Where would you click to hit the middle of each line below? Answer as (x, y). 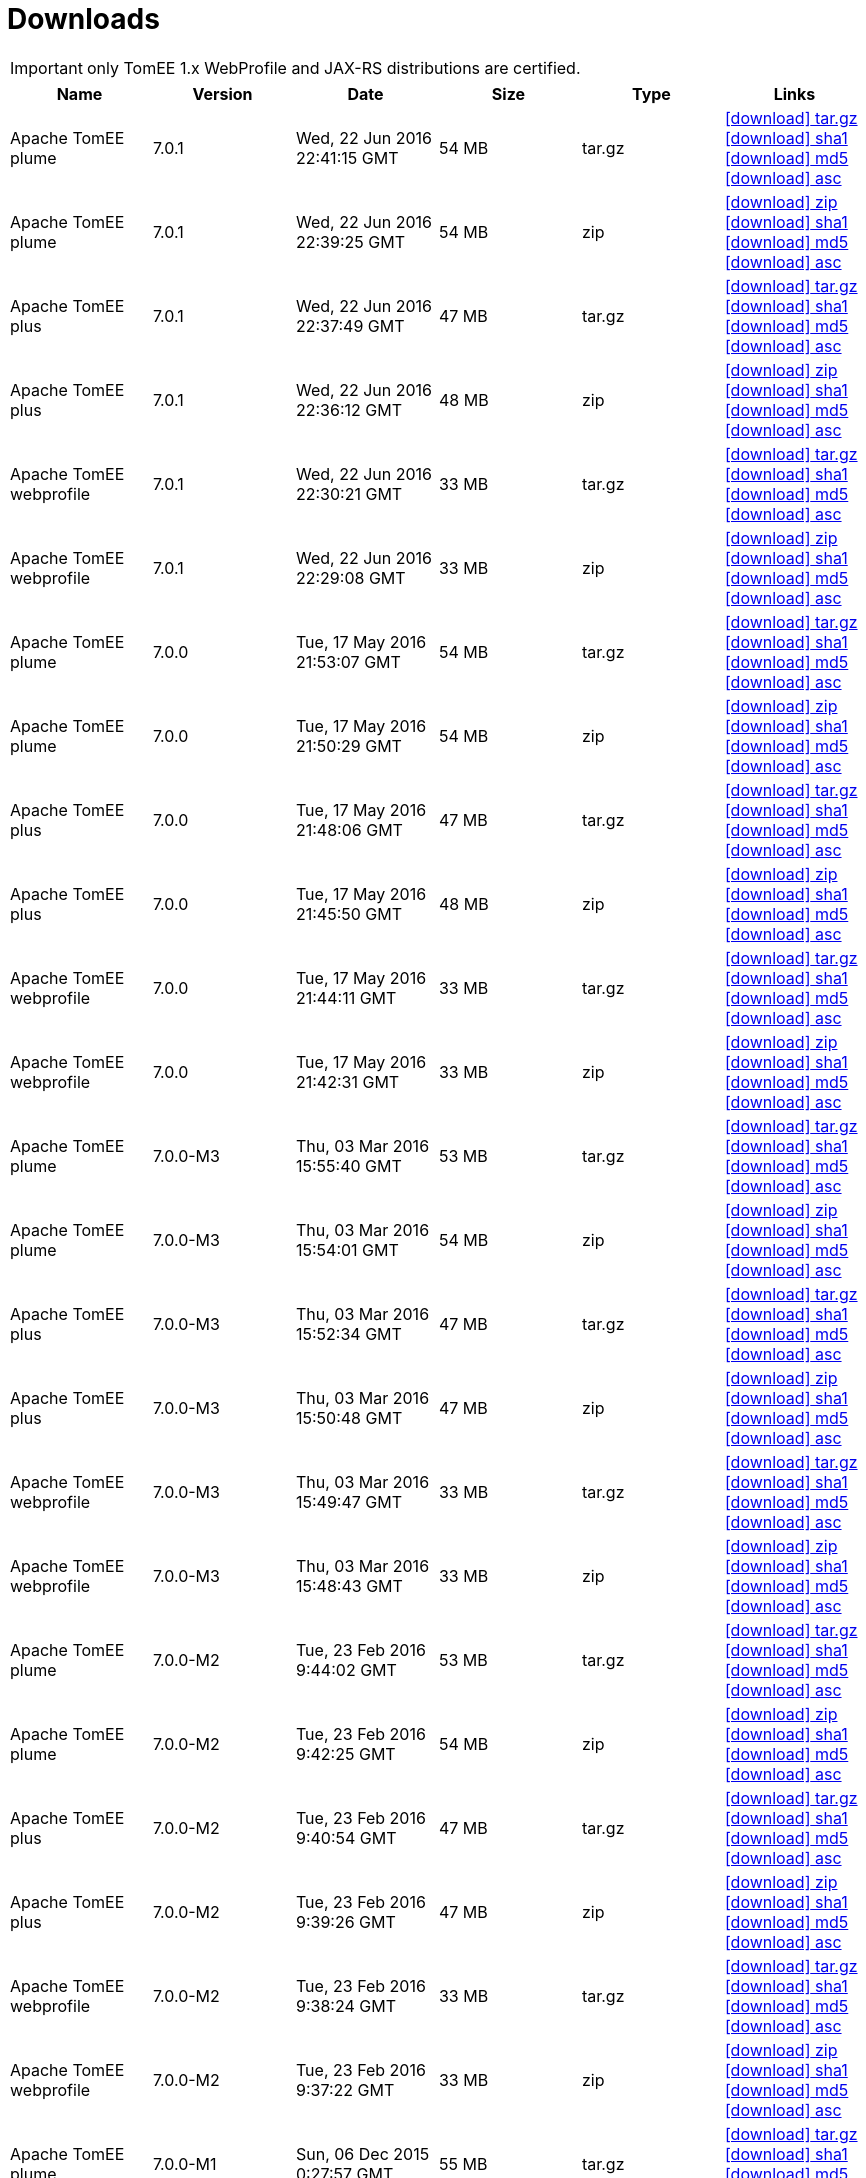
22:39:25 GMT (350, 241)
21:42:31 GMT (347, 1081)
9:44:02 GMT (346, 1669)
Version (222, 93)
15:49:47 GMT (349, 1501)
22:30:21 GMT (349, 493)
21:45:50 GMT (349, 913)
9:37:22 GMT (345, 2089)
